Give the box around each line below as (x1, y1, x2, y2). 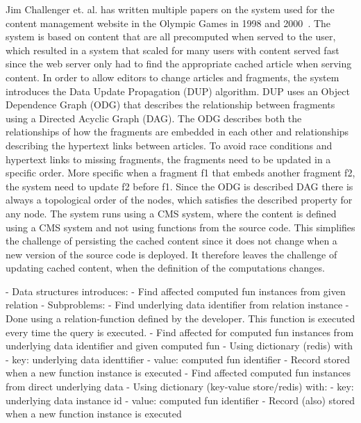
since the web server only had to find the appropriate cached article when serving (6, 56, 352, 71)
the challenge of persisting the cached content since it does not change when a (6, 233, 337, 248)
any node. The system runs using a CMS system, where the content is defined (6, 206, 337, 220)
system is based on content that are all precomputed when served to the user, (6, 29, 336, 44)
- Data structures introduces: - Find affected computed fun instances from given (6, 283, 346, 298)
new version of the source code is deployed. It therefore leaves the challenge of (6, 247, 337, 261)
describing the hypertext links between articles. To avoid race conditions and (6, 138, 333, 152)
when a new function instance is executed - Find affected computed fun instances (6, 365, 351, 380)
